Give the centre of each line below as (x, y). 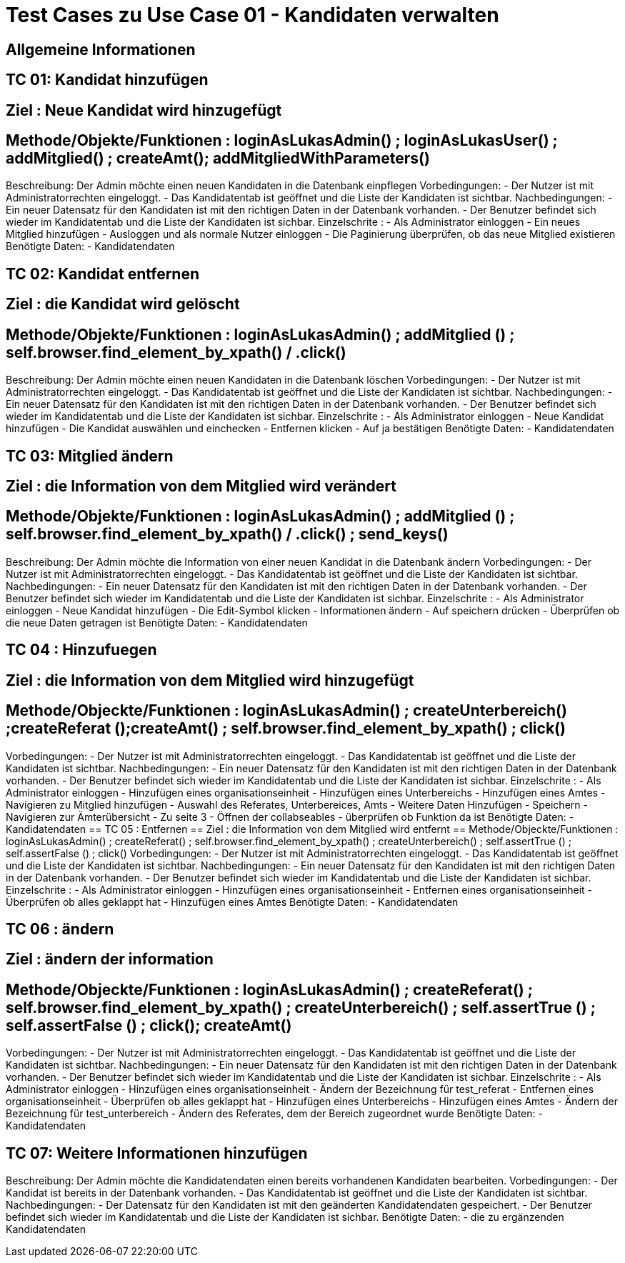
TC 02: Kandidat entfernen (103, 274)
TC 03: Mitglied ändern (90, 456)
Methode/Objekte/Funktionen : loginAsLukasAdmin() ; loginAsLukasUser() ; (282, 141)
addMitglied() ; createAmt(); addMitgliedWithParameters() (218, 159)
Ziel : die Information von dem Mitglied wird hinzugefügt (210, 680)
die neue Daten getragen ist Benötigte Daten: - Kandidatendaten (157, 622)
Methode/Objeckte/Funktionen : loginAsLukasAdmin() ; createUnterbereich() (286, 711)
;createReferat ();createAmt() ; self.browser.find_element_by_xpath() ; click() (286, 729)
